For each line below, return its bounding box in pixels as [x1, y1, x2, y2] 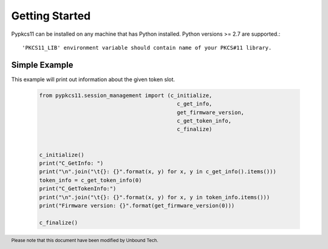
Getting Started [11, 9, 91, 22]
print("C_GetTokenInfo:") [39, 185, 117, 192]
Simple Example [11, 59, 73, 70]
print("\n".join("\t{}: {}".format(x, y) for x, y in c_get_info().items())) [39, 168, 276, 175]
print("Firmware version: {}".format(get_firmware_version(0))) [39, 202, 235, 209]
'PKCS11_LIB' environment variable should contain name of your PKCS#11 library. [22, 44, 272, 51]
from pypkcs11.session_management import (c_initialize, [39, 91, 213, 99]
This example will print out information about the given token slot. [11, 76, 176, 83]
